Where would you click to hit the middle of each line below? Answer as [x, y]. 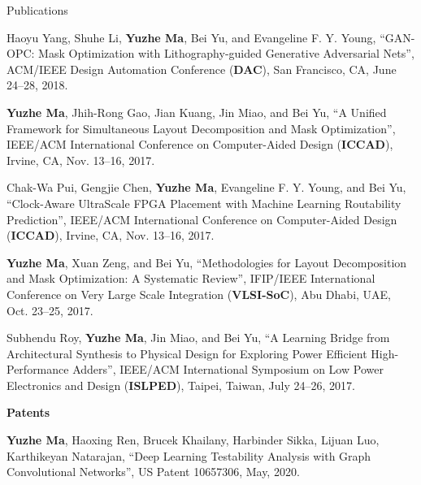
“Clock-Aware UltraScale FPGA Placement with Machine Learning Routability [204, 203]
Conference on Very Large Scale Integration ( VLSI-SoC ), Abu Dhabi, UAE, [199, 294]
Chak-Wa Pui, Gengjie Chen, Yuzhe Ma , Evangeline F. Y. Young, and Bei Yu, [206, 187]
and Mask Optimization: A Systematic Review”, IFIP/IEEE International [191, 278]
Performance [38, 369]
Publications [37, 10]
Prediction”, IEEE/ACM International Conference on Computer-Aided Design [202, 219]
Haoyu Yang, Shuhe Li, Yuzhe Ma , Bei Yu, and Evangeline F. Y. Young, [191, 37]
